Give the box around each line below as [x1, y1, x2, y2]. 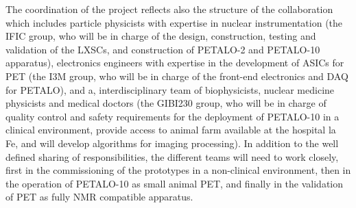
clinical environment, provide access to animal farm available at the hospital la [5, 122, 336, 137]
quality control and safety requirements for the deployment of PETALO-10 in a [5, 109, 340, 123]
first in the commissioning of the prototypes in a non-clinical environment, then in [5, 163, 351, 177]
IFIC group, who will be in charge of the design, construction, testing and [5, 29, 316, 43]
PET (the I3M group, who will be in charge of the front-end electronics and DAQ [5, 68, 348, 83]
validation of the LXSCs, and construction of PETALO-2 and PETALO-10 [5, 42, 320, 56]
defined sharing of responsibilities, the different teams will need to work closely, [5, 149, 339, 164]
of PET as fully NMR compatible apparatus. [5, 190, 193, 204]
